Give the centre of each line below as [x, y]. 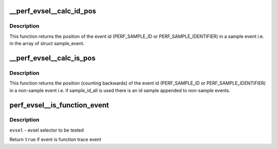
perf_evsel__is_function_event [59, 105]
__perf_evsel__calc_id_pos [53, 11]
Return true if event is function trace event [55, 140]
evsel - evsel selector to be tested [47, 130]
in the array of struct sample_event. [47, 44]
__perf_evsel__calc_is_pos [53, 58]
